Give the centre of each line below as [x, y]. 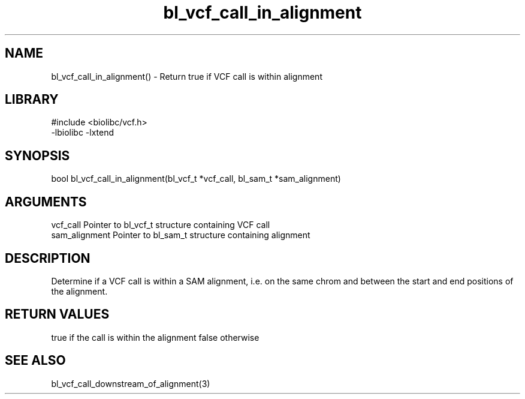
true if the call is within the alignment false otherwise [155, 337]
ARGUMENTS [46, 202]
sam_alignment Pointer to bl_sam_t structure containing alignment [181, 235]
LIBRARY [32, 100]
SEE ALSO [35, 361]
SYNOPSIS [37, 155]
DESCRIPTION [48, 258]
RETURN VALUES [57, 314]
